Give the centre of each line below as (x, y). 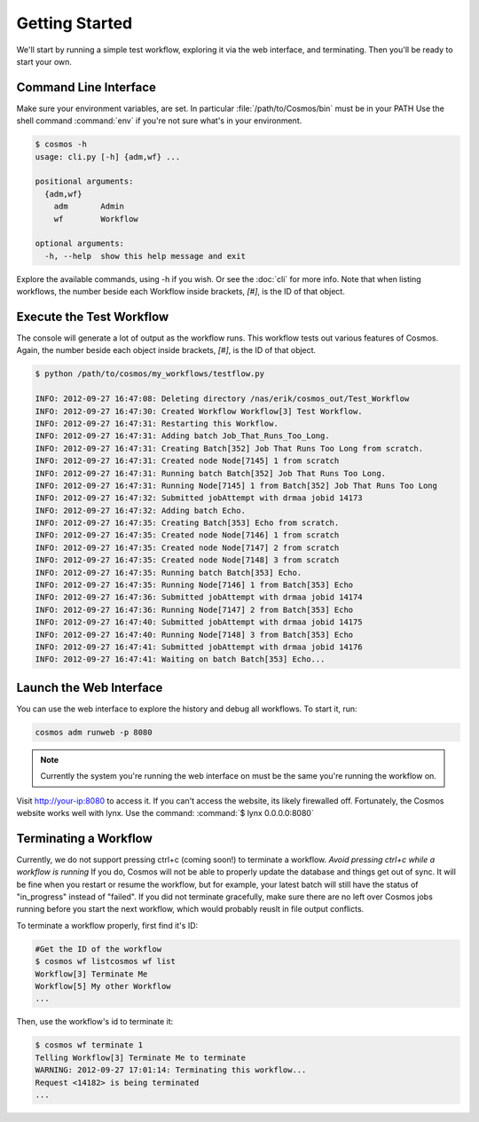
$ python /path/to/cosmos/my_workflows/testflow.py (150, 374)
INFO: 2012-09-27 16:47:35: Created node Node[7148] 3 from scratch (187, 560)
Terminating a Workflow (84, 838)
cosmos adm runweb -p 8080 (94, 732)
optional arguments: (79, 243)
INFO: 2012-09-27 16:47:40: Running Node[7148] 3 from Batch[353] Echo (194, 635)
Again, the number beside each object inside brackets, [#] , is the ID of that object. (166, 350)
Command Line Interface (86, 87)
